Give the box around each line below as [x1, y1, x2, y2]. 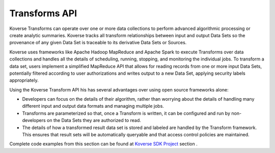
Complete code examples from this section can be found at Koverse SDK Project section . [9, 141, 198, 147]
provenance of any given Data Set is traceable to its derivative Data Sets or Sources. [9, 40, 187, 46]
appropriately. [9, 77, 39, 83]
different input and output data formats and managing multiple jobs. [22, 103, 164, 109]
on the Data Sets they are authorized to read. [46, 117, 141, 124]
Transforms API [9, 8, 77, 19]
